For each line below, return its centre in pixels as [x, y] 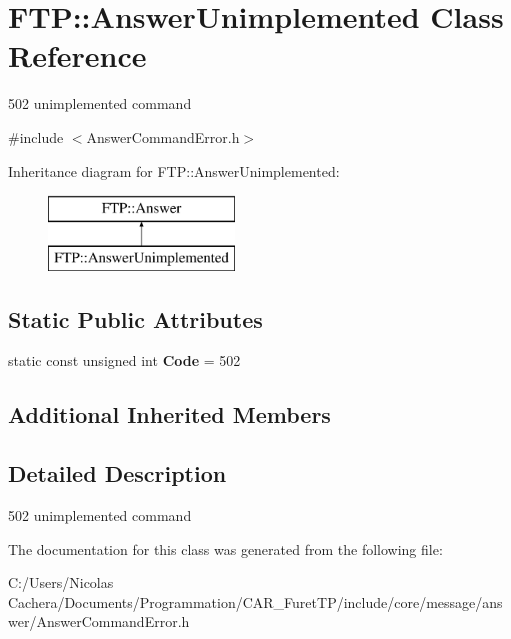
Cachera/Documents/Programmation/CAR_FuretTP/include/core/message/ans [255, 601]
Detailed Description [117, 473]
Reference [77, 55]
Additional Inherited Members [169, 414]
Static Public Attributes [135, 318]
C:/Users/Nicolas [61, 582]
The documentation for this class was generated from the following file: [225, 548]
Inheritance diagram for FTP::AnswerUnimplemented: [174, 170]
